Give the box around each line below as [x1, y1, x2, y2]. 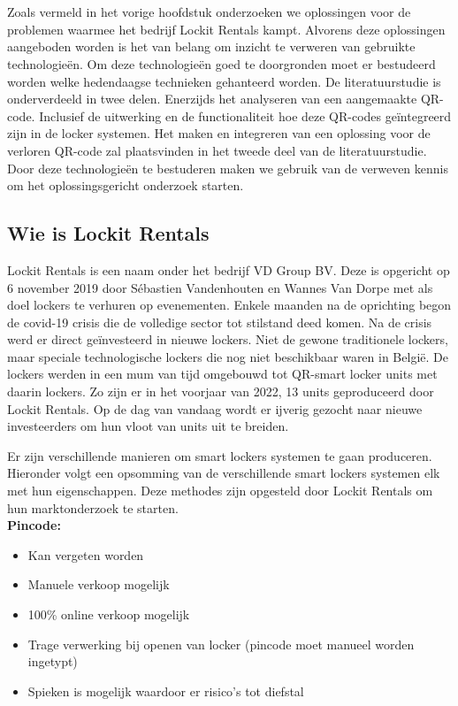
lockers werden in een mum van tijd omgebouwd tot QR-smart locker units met [7, 365, 438, 383]
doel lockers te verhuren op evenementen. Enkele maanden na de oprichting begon [7, 295, 452, 314]
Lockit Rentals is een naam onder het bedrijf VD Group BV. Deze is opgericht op [7, 260, 450, 279]
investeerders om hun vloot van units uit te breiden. [7, 417, 289, 435]
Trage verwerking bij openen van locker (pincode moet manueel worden [27, 634, 415, 653]
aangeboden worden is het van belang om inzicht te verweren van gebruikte [7, 37, 416, 56]
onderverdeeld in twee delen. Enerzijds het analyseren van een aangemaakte [7, 89, 417, 108]
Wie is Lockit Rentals [7, 219, 210, 247]
